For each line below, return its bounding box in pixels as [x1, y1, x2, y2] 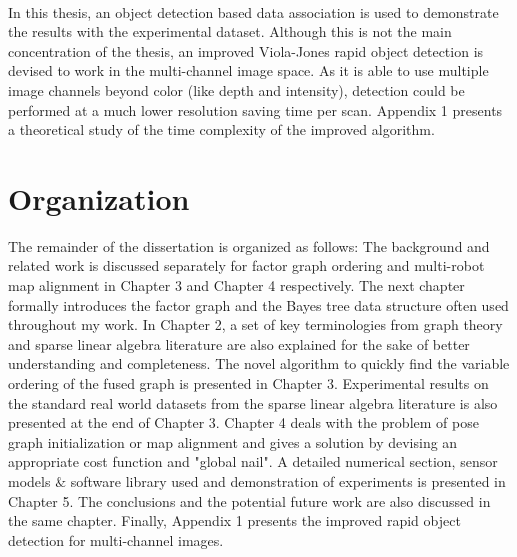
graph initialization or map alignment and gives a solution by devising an [8, 431, 458, 452]
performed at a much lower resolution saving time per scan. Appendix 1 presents [8, 99, 503, 120]
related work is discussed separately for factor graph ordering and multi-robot [8, 255, 485, 276]
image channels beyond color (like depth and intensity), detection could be [8, 79, 465, 100]
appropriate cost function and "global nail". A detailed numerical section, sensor [8, 451, 498, 472]
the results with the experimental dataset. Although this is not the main [8, 21, 452, 42]
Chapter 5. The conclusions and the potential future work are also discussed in [8, 490, 491, 511]
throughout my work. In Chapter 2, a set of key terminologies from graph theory [8, 314, 503, 335]
